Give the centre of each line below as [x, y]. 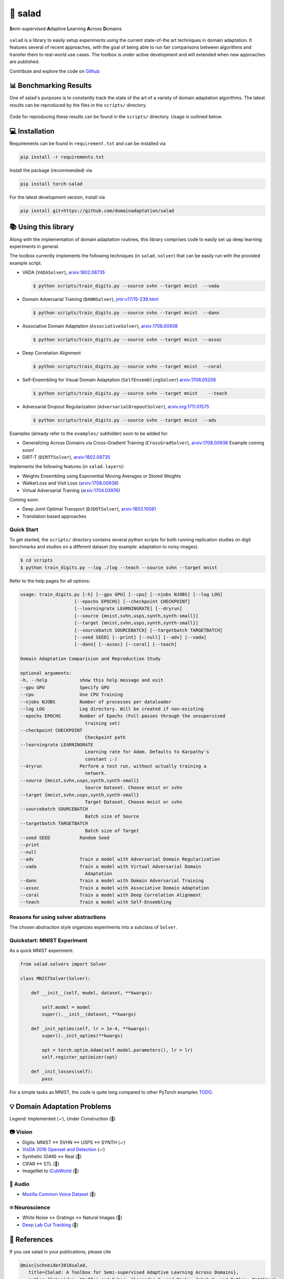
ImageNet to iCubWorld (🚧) [51, 1171]
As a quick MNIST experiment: [41, 951]
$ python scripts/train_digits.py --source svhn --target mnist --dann [126, 313]
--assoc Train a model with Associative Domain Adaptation [115, 888]
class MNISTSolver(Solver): [55, 979]
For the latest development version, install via [57, 197]
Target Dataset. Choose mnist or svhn [134, 802]
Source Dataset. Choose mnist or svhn [134, 788]
